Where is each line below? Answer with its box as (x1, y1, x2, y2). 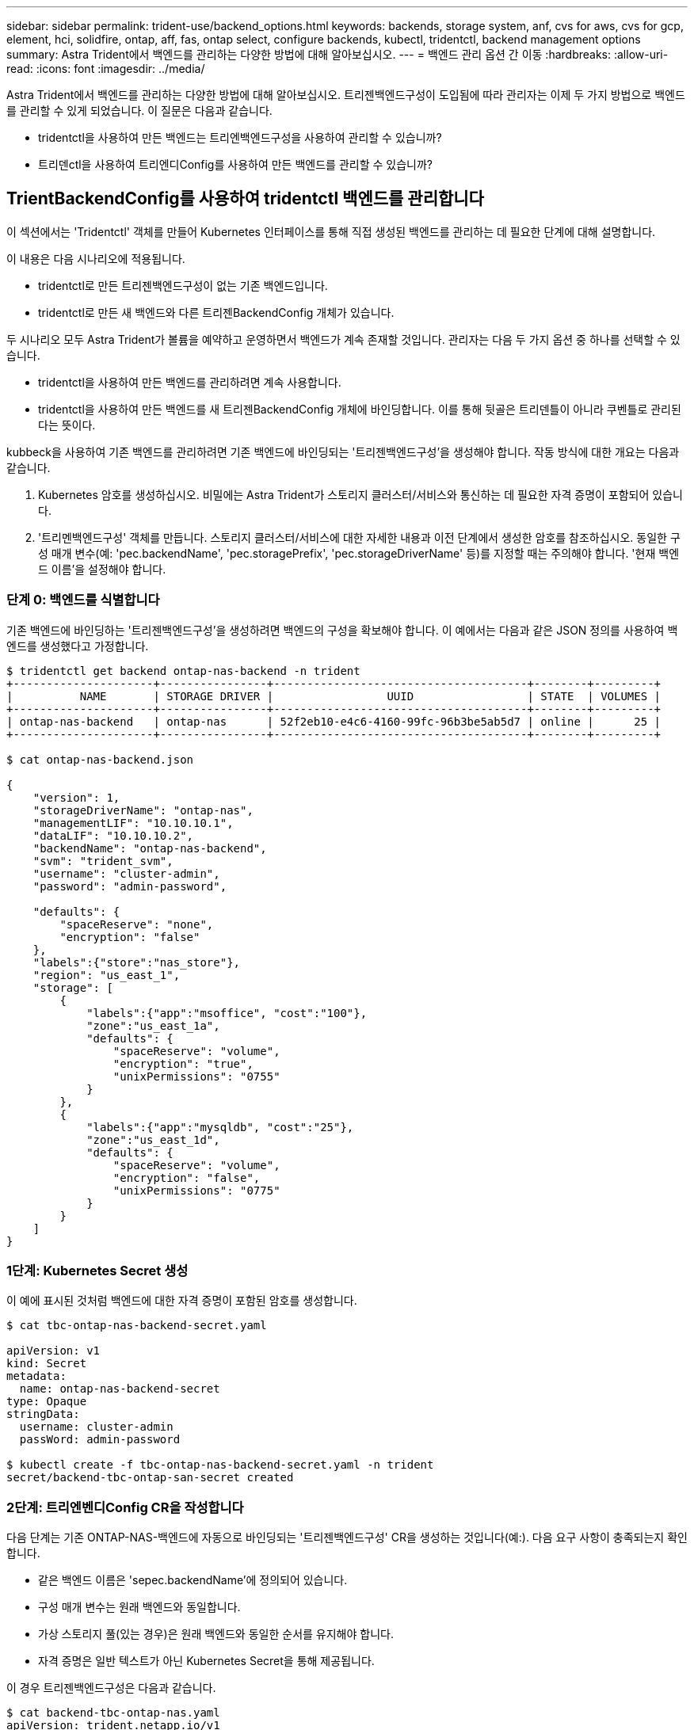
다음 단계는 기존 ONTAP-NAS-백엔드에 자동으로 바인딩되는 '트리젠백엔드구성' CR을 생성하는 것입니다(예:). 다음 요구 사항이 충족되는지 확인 (6, 1530, 688, 1545)
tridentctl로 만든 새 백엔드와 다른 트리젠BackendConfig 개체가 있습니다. (38, 305, 395, 319)
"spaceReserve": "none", (59, 917, 214, 931)
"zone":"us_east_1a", (86, 1019, 220, 1032)
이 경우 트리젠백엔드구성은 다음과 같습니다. (6, 1681, 216, 1695)
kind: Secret (6, 1357, 87, 1370)
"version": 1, (32, 791, 120, 804)
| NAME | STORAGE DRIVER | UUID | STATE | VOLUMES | (6, 689, 662, 703)
